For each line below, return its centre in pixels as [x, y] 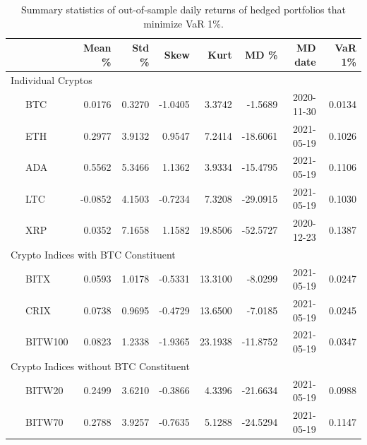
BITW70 [44, 421]
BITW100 [47, 342]
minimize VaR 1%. [183, 23]
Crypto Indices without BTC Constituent [100, 366]
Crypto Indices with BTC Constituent [93, 254]
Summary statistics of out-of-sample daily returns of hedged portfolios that [183, 9]
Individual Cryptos [52, 79]
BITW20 [44, 390]
